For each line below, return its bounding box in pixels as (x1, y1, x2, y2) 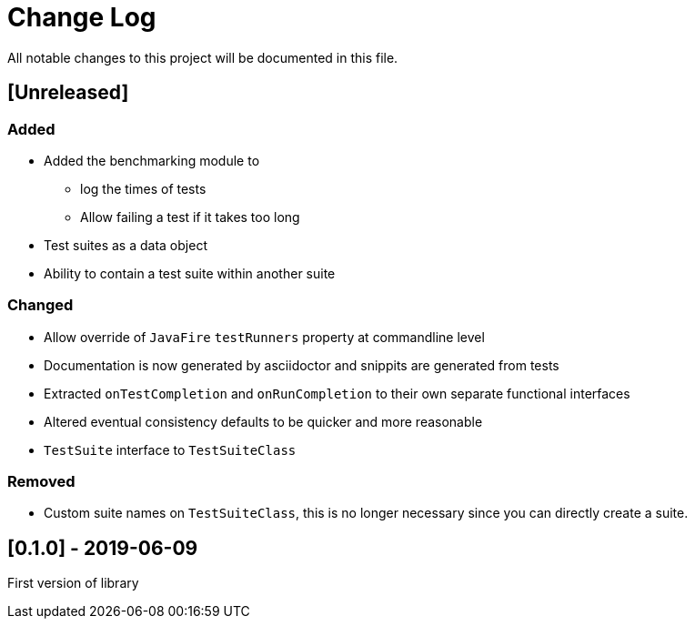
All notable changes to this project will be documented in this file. (7, 49, 398, 66)
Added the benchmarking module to (44, 152, 260, 168)
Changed (7, 296, 74, 315)
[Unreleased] (7, 81, 129, 105)
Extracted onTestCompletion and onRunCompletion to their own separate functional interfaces (44, 385, 630, 401)
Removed (7, 472, 76, 491)
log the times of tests (80, 180, 206, 197)
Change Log (7, 2, 156, 33)
